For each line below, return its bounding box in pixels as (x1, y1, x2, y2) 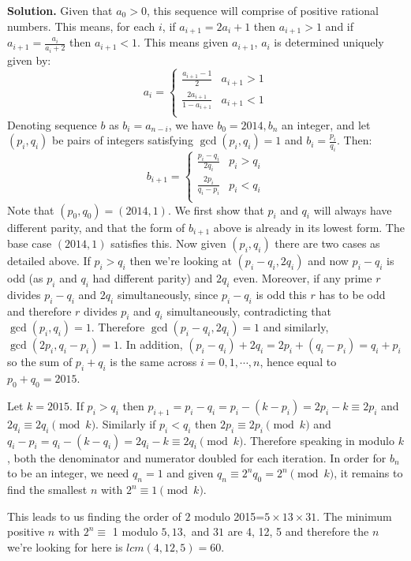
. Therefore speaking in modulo (243, 432, 394, 448)
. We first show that (167, 201, 264, 218)
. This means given (137, 34, 229, 50)
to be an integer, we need (7, 465, 129, 481)
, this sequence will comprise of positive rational (146, 2, 379, 18)
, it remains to (334, 465, 403, 481)
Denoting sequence (7, 116, 97, 133)
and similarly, (263, 319, 329, 335)
